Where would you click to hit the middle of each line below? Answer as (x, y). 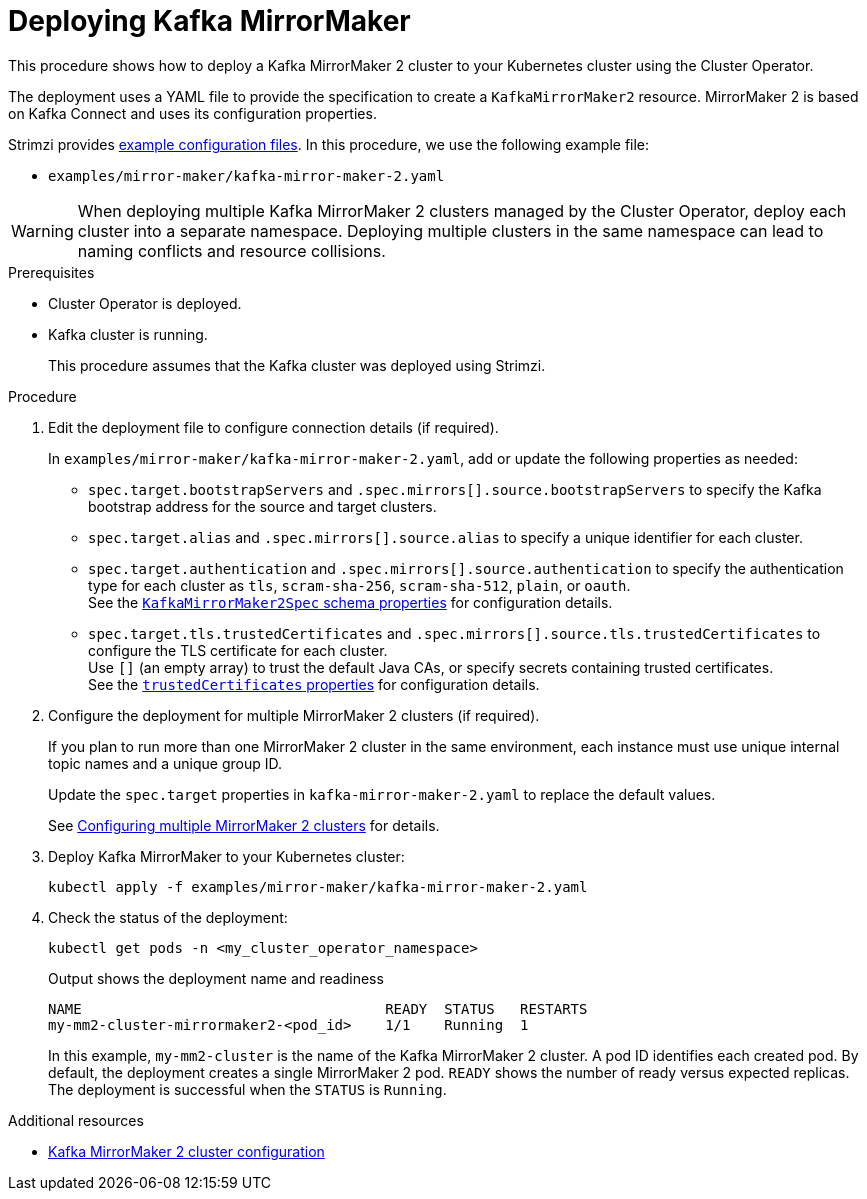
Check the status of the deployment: (168, 917)
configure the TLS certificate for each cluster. (238, 650)
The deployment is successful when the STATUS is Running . (247, 1089)
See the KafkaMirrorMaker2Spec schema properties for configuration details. (350, 602)
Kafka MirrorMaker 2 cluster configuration (186, 1151)
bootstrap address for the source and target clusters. (262, 506)
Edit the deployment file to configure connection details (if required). (273, 427)
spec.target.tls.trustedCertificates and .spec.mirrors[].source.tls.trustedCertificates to (454, 633)
